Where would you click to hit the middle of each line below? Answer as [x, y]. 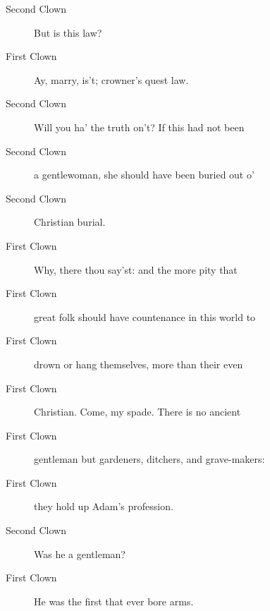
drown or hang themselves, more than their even [139, 364]
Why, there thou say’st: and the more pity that [136, 269]
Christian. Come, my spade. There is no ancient [137, 412]
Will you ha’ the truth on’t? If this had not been [139, 127]
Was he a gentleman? [80, 553]
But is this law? [68, 32]
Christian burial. [70, 222]
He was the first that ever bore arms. [114, 601]
